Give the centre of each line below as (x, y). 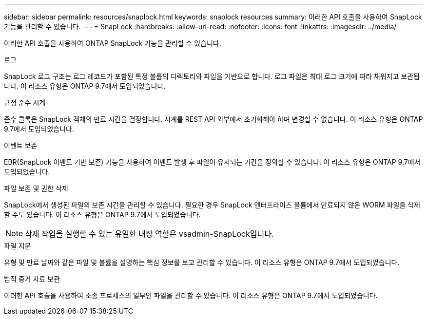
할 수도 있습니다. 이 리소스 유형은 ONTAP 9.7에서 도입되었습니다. (102, 215)
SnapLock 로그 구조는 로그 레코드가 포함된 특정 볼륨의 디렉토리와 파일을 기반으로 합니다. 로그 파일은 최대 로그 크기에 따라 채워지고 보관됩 (212, 76)
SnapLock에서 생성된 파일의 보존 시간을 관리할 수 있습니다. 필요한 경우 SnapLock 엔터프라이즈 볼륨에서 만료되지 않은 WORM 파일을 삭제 (212, 205)
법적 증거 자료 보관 (32, 279)
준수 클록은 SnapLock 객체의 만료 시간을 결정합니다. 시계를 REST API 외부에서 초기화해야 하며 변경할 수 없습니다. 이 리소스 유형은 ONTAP (213, 119)
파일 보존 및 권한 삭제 (36, 188)
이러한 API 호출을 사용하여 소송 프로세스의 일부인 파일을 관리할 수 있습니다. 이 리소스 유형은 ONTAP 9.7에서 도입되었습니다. (191, 295)
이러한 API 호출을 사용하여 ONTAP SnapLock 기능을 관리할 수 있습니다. (113, 43)
